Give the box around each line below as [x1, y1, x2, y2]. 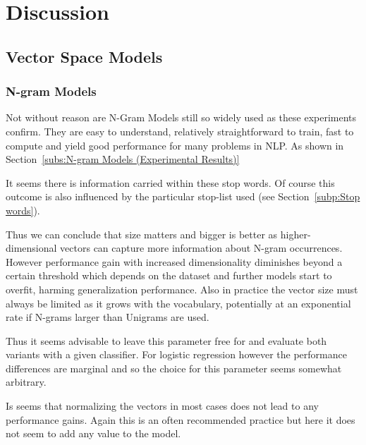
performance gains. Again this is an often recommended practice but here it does [6, 412, 355, 427]
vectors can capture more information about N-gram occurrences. [60, 240, 343, 255]
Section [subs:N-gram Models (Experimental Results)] [6, 152, 240, 166]
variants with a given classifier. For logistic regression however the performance [6, 347, 347, 362]
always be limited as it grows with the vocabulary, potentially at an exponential [6, 295, 351, 310]
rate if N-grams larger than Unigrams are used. [6, 310, 209, 324]
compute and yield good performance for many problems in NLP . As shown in [6, 138, 344, 152]
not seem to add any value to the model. [6, 426, 181, 441]
